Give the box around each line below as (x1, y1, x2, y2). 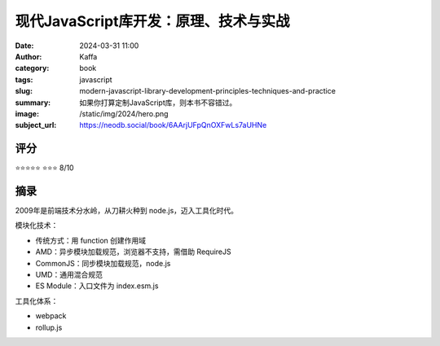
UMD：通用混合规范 (35, 269, 103, 280)
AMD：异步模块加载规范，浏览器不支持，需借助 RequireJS (35, 247, 231, 256)
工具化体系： (15, 296, 59, 305)
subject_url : (15, 120, 57, 130)
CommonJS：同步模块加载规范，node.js (35, 258, 171, 268)
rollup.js (35, 322, 63, 332)
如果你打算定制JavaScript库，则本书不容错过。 (79, 98, 237, 107)
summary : (15, 98, 51, 107)
